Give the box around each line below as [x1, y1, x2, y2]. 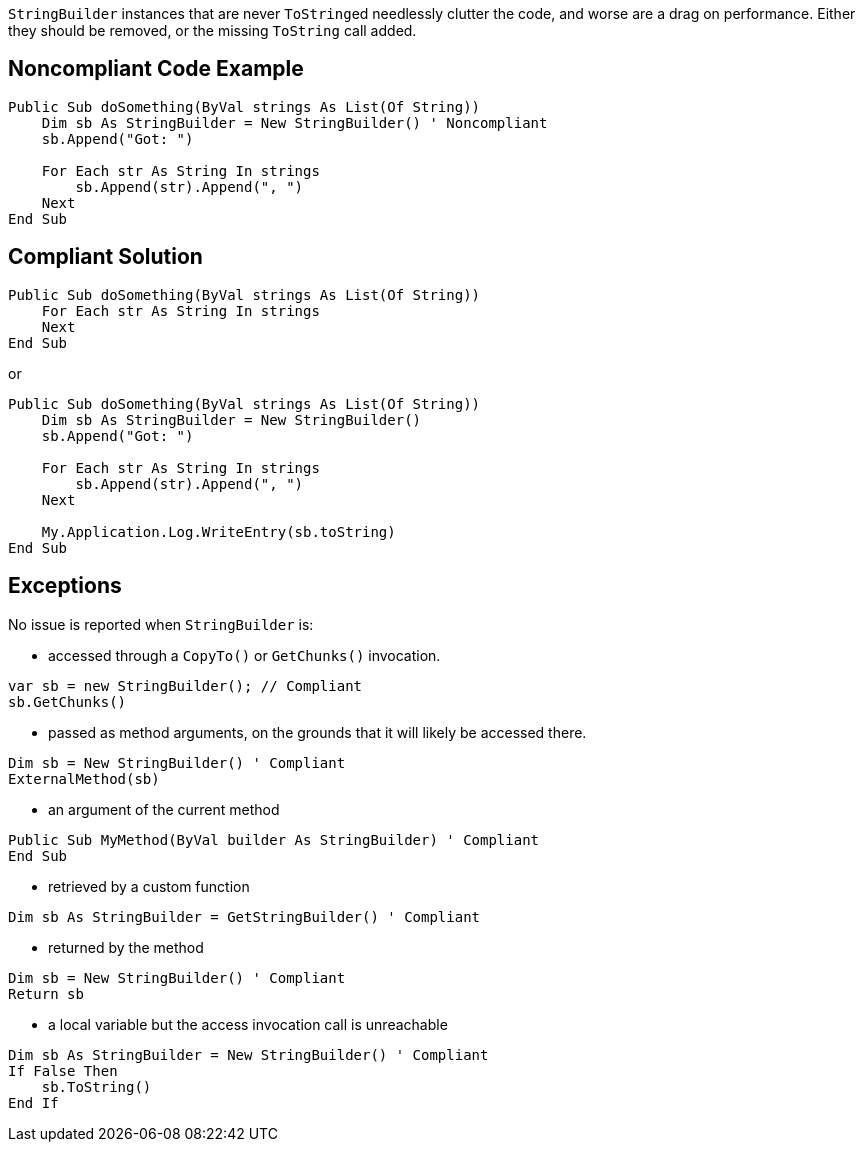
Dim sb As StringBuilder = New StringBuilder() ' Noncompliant [41, 114, 548, 131]
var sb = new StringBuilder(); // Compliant [8, 677, 363, 694]
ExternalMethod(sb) [8, 770, 160, 787]
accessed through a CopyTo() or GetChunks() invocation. [48, 646, 441, 664]
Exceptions [8, 573, 122, 599]
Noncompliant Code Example [8, 56, 304, 82]
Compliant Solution [8, 244, 203, 270]
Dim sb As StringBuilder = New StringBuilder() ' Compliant [8, 1046, 489, 1063]
